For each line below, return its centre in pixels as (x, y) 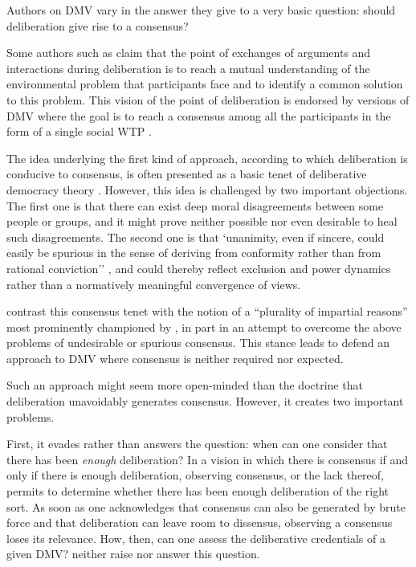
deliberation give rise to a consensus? (98, 25)
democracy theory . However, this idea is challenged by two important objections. (207, 189)
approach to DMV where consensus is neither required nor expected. (175, 358)
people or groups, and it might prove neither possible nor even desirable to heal (202, 221)
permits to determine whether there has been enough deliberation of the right (198, 491)
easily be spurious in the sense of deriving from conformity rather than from (194, 253)
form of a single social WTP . (79, 131)
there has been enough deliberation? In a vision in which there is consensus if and (208, 459)
